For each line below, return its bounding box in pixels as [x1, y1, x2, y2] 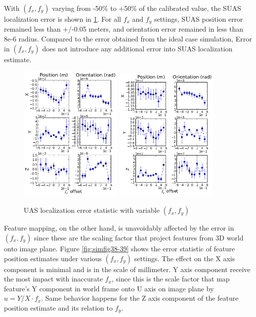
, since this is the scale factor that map [111, 274, 230, 284]
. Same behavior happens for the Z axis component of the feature [41, 293, 239, 303]
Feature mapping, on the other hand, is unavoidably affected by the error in [4, 223, 234, 233]
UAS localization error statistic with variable [24, 205, 160, 215]
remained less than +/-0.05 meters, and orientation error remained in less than [4, 24, 244, 34]
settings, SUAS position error [154, 14, 243, 24]
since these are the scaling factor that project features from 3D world [34, 232, 244, 242]
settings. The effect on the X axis [134, 253, 235, 263]
